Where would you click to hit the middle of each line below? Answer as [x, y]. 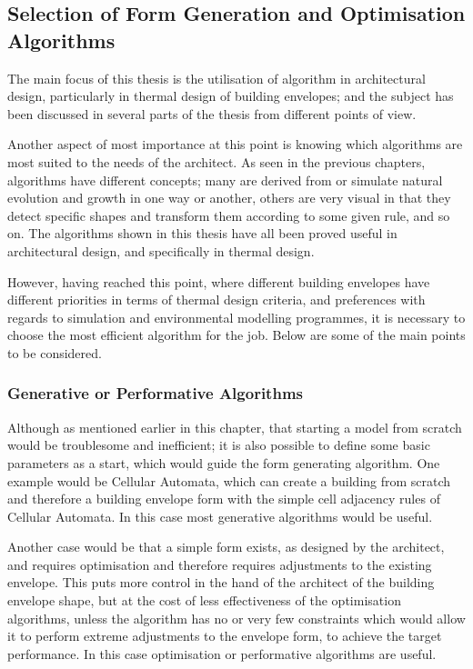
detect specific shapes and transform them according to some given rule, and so [229, 215]
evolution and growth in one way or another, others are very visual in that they [229, 198]
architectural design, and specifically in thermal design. [161, 250]
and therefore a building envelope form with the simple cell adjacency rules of [224, 499]
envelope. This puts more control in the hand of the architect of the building [221, 582]
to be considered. [55, 352]
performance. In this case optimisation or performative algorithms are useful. [222, 653]
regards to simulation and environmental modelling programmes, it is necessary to [236, 317]
